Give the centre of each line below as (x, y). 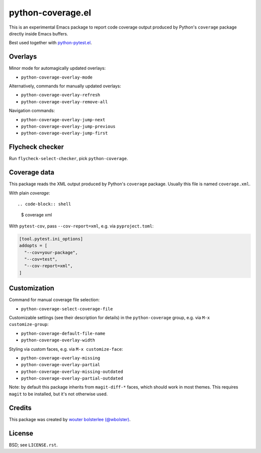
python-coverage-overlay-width (58, 340)
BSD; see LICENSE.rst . (33, 445)
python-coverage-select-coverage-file (67, 309)
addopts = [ (33, 246)
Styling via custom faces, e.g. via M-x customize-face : (66, 349)
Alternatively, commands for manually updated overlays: (65, 86)
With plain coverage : (29, 193)
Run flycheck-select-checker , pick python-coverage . (68, 159)
